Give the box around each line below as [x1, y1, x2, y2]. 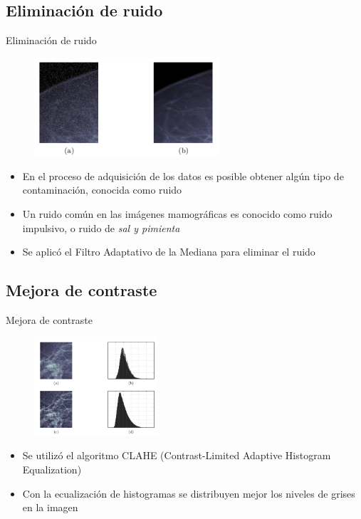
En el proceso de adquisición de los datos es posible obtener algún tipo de [22, 168, 344, 183]
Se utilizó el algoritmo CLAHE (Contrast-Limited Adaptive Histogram [22, 448, 331, 463]
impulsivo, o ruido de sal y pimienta [22, 220, 180, 235]
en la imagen [22, 500, 78, 515]
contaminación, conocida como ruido [22, 182, 182, 197]
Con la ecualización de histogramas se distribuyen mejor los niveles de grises [22, 486, 355, 500]
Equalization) [22, 462, 82, 476]
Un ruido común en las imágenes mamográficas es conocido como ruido [22, 206, 333, 221]
